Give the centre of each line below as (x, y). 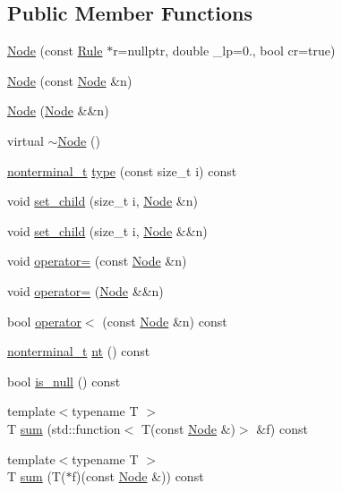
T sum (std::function (64, 428)
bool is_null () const (64, 381)
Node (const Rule (55, 51)
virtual (26, 140)
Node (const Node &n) (70, 80)
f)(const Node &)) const (138, 476)
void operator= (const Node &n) (97, 261)
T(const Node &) (188, 428)
